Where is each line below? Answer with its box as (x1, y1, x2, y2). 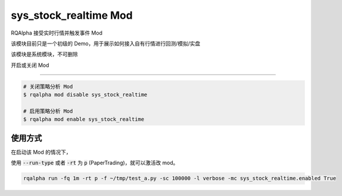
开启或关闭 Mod (11, 62, 49, 69)
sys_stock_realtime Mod (11, 9, 133, 22)
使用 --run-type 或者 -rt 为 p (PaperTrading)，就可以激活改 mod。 (11, 159, 179, 167)
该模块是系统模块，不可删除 (11, 50, 78, 58)
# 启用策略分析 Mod (23, 107, 73, 114)
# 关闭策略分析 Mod (23, 83, 73, 90)
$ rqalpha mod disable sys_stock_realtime (23, 92, 147, 98)
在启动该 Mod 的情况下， (11, 148, 72, 156)
